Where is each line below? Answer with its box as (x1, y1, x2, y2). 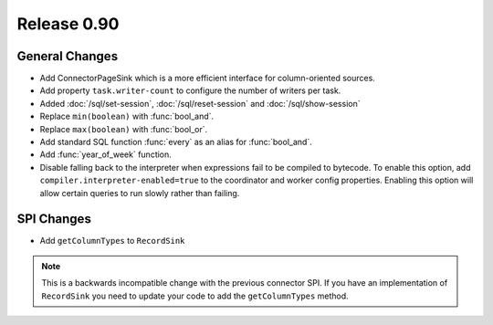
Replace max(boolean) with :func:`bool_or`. (39, 123, 208, 134)
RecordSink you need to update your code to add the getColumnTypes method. (41, 290, 349, 301)
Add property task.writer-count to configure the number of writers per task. (39, 85, 341, 96)
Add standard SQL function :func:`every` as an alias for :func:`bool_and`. (39, 137, 312, 148)
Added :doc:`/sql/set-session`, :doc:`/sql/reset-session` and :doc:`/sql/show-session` (39, 98, 361, 109)
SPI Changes (16, 211, 91, 227)
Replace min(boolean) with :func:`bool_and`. (39, 110, 215, 122)
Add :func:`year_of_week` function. (39, 149, 173, 160)
